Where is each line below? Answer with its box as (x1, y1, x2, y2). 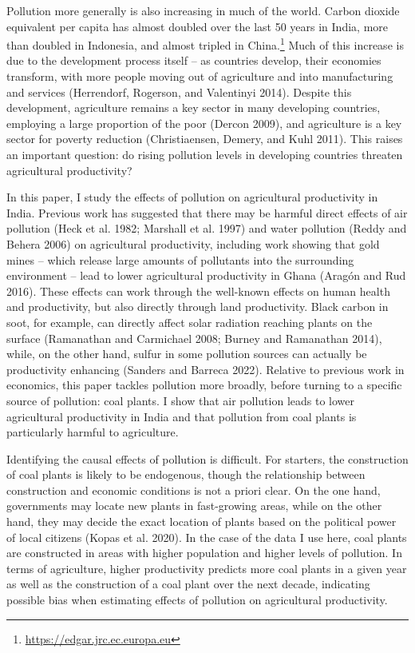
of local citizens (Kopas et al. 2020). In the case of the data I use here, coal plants (6, 528, 407, 545)
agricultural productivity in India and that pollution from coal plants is (6, 408, 357, 424)
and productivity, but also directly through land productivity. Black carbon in (6, 298, 389, 315)
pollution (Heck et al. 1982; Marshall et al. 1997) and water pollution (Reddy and (6, 220, 407, 237)
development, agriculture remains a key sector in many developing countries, (6, 99, 381, 116)
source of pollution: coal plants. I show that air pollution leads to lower (6, 392, 355, 408)
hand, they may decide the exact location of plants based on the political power (6, 513, 397, 530)
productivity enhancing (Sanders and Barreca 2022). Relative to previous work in (6, 360, 405, 377)
